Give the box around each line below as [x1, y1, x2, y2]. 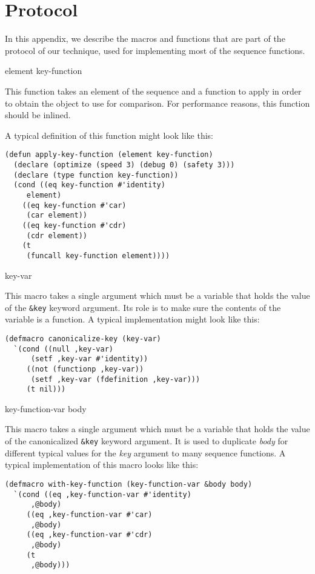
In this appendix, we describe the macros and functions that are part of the [5, 32, 285, 45]
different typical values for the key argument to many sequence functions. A [5, 446, 286, 459]
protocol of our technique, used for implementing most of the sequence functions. [5, 44, 305, 56]
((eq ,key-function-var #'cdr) [26, 530, 153, 539]
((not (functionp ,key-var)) [26, 364, 144, 373]
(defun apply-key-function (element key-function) [5, 150, 213, 159]
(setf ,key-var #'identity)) [30, 355, 148, 364]
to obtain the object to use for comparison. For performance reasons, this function [5, 96, 310, 109]
